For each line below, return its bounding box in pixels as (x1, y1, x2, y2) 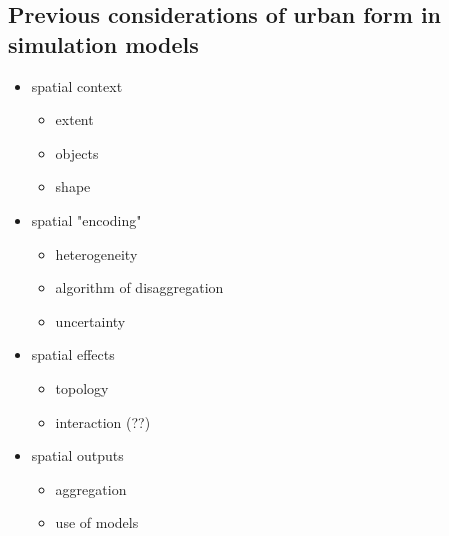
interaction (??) (55, 411, 151, 432)
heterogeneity (55, 243, 138, 264)
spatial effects (31, 344, 115, 365)
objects (55, 142, 99, 163)
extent (55, 109, 94, 130)
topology (55, 377, 109, 398)
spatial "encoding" (31, 209, 142, 230)
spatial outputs (31, 445, 124, 466)
